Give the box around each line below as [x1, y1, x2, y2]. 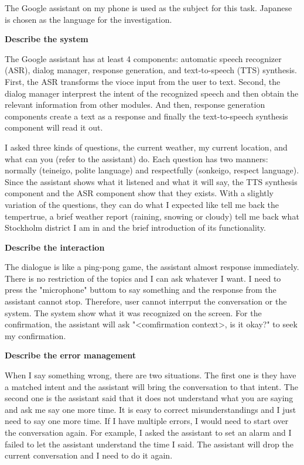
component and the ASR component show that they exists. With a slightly [5, 187, 274, 199]
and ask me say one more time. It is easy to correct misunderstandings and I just [5, 403, 296, 415]
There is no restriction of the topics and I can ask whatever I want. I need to [5, 272, 281, 284]
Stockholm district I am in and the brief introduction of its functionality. [5, 221, 267, 234]
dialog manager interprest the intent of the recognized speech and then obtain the [5, 87, 299, 99]
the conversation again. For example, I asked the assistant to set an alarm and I [5, 426, 292, 438]
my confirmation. [5, 329, 66, 341]
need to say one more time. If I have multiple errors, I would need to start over [5, 415, 289, 427]
